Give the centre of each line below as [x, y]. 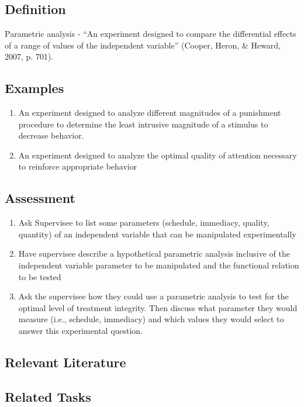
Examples [34, 88]
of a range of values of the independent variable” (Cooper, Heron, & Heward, [143, 45]
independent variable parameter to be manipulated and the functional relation [159, 265]
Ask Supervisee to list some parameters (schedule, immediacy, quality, [144, 223]
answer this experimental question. [81, 330]
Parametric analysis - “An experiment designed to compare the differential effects [151, 33]
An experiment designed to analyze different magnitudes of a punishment [150, 112]
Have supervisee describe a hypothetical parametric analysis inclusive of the [154, 253]
